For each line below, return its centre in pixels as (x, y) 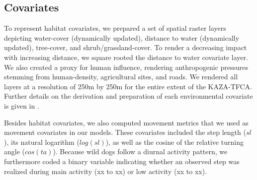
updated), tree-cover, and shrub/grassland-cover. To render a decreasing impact (126, 47)
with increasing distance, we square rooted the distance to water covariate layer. (126, 57)
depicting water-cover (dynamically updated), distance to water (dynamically (122, 37)
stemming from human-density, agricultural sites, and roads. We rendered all (121, 77)
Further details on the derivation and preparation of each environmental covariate (128, 96)
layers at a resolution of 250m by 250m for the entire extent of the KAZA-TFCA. (128, 86)
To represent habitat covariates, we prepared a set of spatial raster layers (115, 28)
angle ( (14, 151)
